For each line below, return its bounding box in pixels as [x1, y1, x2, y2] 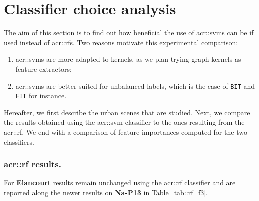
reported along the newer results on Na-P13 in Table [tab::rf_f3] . [4, 187, 208, 197]
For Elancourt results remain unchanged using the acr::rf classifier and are [4, 177, 236, 188]
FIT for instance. [15, 90, 67, 101]
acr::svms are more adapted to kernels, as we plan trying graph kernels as [15, 54, 241, 64]
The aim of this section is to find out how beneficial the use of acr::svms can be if [4, 27, 254, 38]
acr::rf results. [4, 158, 61, 170]
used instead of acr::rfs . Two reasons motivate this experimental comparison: [4, 37, 238, 47]
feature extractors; [15, 63, 72, 74]
